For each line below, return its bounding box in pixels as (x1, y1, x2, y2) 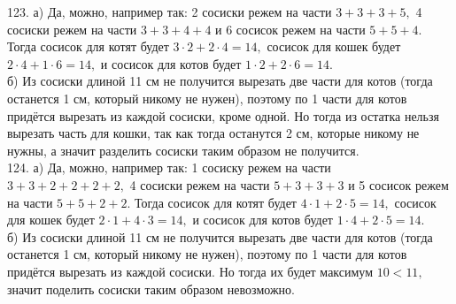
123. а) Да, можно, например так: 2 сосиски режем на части (7, 3, 332, 20)
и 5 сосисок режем (348, 175, 449, 194)
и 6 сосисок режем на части (215, 19, 366, 38)
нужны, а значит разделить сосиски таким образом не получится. (7, 141, 359, 159)
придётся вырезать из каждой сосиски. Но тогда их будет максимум (7, 262, 374, 280)
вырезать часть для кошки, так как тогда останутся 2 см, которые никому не (7, 124, 420, 142)
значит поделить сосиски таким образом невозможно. (7, 279, 295, 298)
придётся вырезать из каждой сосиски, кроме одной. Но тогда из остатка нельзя (7, 106, 439, 125)
